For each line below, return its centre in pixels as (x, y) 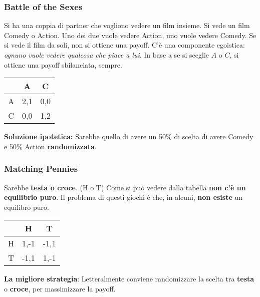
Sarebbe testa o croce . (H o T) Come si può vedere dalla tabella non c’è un (125, 187)
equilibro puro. (27, 207)
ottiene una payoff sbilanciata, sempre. (63, 64)
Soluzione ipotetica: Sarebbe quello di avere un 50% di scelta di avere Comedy (129, 136)
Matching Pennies (41, 169)
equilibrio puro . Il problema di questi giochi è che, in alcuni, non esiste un (123, 197)
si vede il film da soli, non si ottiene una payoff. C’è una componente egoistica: (124, 45)
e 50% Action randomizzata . (50, 146)
